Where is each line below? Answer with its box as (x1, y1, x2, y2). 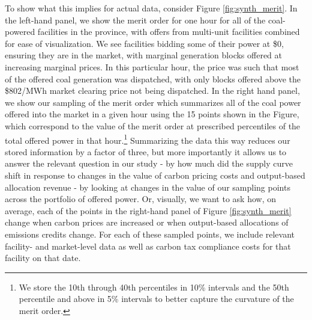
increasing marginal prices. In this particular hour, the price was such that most (5, 60, 299, 73)
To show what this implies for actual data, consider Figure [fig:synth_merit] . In (5, 2, 298, 14)
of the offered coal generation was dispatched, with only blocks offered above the (5, 72, 301, 85)
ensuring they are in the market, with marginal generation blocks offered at (5, 49, 282, 61)
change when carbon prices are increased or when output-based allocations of (5, 216, 289, 229)
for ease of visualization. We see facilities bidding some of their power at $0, (5, 37, 284, 49)
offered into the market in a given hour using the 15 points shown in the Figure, (5, 108, 299, 120)
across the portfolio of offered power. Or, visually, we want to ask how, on (5, 192, 276, 205)
